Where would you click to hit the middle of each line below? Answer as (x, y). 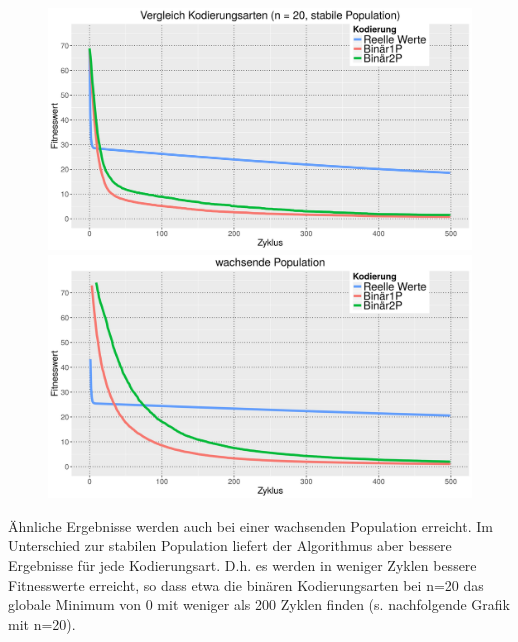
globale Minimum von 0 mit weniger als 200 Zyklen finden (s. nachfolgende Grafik (259, 604)
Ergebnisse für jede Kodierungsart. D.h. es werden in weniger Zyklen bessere (242, 565)
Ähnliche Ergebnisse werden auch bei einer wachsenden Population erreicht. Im (250, 525)
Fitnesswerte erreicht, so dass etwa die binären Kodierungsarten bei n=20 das (246, 584)
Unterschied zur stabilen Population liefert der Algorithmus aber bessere (230, 545)
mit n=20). (42, 623)
